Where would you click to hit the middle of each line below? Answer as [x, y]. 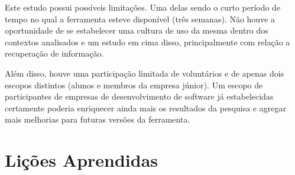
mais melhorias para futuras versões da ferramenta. [98, 119]
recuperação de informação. [54, 53]
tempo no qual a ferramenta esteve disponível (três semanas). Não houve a [140, 19]
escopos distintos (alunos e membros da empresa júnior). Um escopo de [134, 85]
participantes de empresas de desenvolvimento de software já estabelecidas [139, 96]
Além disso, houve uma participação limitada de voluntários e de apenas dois [145, 73]
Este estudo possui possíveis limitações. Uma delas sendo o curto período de [143, 7]
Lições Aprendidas [82, 160]
